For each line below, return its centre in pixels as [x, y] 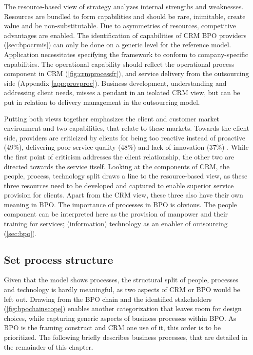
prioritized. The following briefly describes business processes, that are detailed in [126, 337]
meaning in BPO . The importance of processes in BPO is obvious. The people [121, 204]
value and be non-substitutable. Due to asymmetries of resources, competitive [120, 26]
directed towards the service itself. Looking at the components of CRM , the [117, 166]
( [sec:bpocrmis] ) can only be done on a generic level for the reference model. [117, 45]
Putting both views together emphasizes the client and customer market [112, 118]
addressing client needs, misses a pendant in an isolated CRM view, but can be [122, 92]
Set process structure [58, 259]
